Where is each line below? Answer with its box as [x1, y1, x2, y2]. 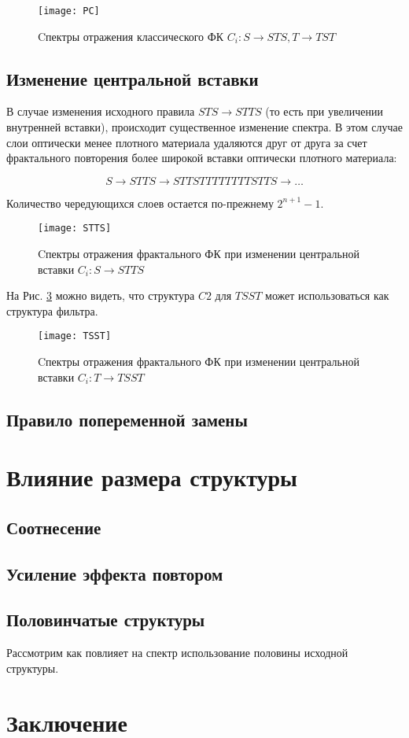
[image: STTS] [38, 223, 112, 234]
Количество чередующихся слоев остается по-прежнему [6, 194, 274, 211]
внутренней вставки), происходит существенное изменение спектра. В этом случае [6, 119, 403, 135]
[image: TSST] [38, 330, 112, 342]
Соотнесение [6, 515, 101, 539]
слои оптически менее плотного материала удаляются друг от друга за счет [6, 134, 367, 150]
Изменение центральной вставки [6, 66, 259, 90]
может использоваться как [265, 287, 389, 304]
